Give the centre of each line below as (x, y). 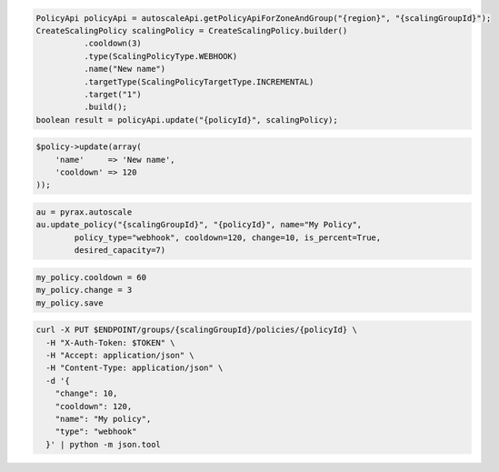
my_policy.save (70, 303)
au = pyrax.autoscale (84, 212)
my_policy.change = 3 (84, 290)
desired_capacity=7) (120, 251)
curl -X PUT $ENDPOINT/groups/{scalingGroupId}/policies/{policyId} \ (197, 330)
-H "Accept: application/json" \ (120, 355)
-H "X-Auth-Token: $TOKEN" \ (111, 342)
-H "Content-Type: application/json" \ (135, 368)
